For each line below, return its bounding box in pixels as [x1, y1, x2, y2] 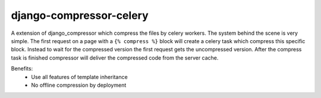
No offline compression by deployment [31, 81, 127, 89]
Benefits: [11, 65, 33, 72]
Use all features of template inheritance [31, 73, 128, 80]
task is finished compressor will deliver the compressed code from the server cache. [11, 54, 219, 61]
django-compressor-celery [11, 9, 149, 22]
